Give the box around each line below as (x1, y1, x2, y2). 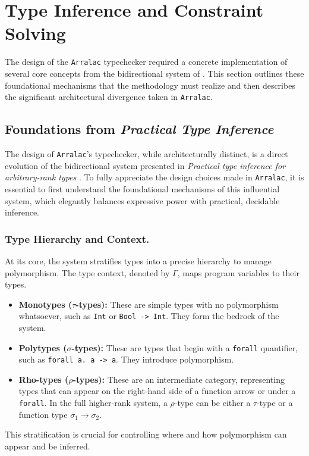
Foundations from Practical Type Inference (5, 120, 274, 138)
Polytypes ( (18, 341, 67, 354)
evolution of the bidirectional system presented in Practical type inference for (5, 159, 286, 171)
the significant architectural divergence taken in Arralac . (5, 90, 213, 103)
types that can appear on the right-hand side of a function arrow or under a (18, 385, 296, 397)
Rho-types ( (18, 373, 69, 385)
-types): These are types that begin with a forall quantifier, (71, 341, 298, 354)
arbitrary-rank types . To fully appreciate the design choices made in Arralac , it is (5, 171, 304, 183)
